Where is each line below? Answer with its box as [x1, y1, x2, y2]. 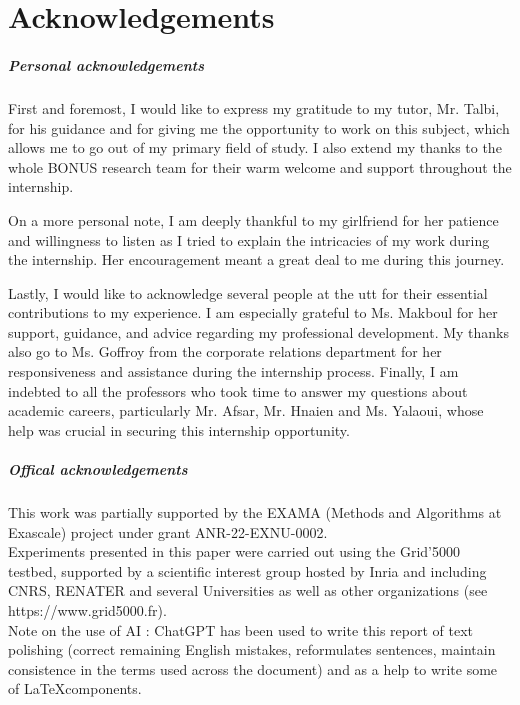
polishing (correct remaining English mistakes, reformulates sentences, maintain [8, 639, 496, 660]
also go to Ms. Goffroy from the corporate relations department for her [8, 341, 442, 362]
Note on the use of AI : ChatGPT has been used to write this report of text [8, 619, 474, 640]
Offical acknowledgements [8, 459, 188, 480]
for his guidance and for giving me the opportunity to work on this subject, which [8, 117, 510, 138]
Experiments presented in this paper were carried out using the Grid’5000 [8, 541, 461, 562]
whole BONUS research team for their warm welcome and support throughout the [8, 156, 512, 177]
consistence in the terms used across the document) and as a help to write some [8, 658, 498, 679]
